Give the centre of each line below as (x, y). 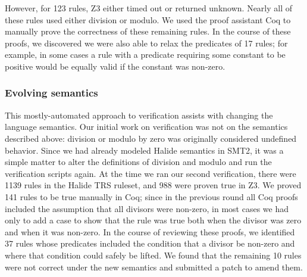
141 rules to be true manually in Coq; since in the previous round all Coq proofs (151, 196)
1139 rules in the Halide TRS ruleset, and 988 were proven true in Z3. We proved (153, 185)
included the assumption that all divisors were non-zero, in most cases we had (147, 208)
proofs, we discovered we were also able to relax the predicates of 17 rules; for (146, 43)
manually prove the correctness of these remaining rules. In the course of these (148, 31)
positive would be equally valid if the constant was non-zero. (115, 66)
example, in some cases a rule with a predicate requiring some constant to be (145, 55)
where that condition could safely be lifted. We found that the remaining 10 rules (153, 255)
